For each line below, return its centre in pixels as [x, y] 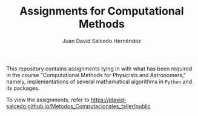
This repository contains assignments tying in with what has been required [99, 69]
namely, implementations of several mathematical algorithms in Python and [99, 81]
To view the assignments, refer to [48, 100]
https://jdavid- [108, 100]
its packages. [23, 88]
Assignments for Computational [102, 11]
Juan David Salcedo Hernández [102, 41]
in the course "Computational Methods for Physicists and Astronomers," [96, 75]
